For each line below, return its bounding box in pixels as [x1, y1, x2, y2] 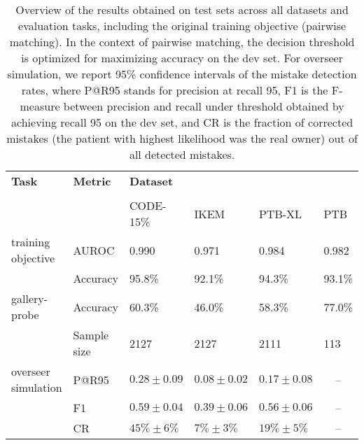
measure [20, 98, 60, 114]
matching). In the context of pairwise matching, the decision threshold [9, 34, 355, 50]
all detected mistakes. [129, 146, 235, 162]
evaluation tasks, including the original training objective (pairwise [18, 17, 346, 34]
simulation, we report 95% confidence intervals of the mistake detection [7, 66, 357, 82]
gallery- [11, 290, 48, 306]
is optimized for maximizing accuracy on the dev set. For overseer [21, 50, 343, 66]
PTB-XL [258, 205, 302, 222]
